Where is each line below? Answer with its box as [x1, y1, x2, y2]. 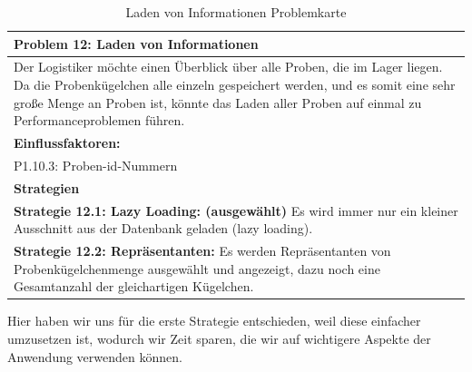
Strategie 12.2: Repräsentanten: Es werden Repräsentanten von [14, 241, 391, 260]
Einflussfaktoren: [14, 133, 121, 152]
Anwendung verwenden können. [7, 347, 182, 366]
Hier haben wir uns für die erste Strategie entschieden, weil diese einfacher [7, 311, 421, 330]
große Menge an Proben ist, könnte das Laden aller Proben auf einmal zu [14, 93, 422, 112]
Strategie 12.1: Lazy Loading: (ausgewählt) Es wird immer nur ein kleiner [14, 201, 458, 220]
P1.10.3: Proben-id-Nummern [14, 155, 178, 174]
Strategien [14, 178, 80, 197]
